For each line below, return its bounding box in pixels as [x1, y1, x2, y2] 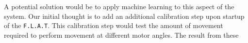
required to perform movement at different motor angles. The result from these [4, 29, 239, 40]
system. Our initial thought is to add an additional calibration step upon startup [4, 11, 245, 21]
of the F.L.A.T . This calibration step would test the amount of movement [4, 20, 223, 30]
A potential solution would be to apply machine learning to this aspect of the [4, 1, 234, 11]
